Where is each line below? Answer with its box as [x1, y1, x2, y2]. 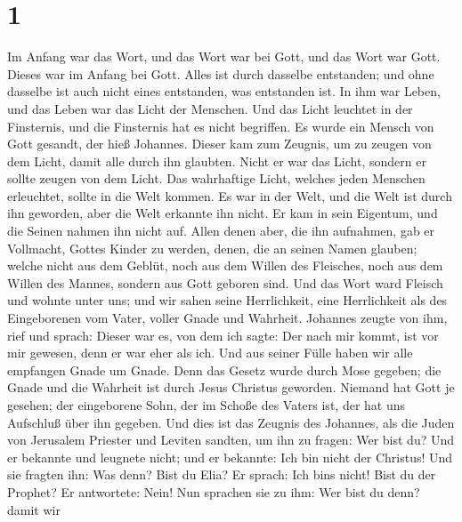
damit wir [7, 500, 61, 518]
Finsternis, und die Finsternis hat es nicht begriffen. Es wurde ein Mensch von [7, 116, 434, 135]
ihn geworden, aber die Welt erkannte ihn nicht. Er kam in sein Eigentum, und [7, 204, 438, 222]
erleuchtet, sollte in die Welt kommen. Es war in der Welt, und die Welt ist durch [7, 186, 452, 205]
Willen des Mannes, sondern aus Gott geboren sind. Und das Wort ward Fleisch [7, 273, 443, 292]
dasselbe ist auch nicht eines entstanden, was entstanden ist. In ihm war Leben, [7, 82, 441, 100]
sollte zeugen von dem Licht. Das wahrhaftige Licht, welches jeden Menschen [7, 169, 426, 188]
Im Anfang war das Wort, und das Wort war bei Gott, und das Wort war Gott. [7, 47, 441, 66]
